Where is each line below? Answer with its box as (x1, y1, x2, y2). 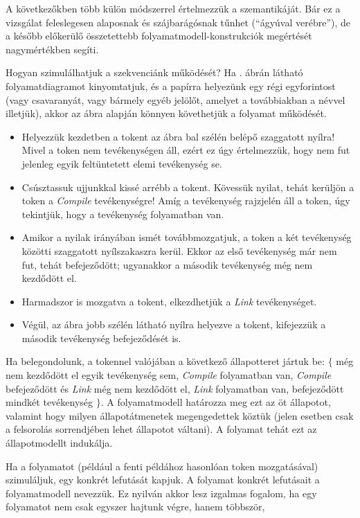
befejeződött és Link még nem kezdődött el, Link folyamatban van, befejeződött (6, 381, 344, 395)
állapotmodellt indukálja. (6, 436, 113, 450)
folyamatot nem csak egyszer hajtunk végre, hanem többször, (6, 499, 265, 514)
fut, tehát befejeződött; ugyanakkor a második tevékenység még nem (21, 257, 313, 271)
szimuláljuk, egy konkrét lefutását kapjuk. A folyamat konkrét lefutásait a (6, 472, 320, 487)
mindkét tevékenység (6, 395, 93, 409)
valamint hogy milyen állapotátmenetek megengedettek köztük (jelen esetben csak (6, 408, 354, 422)
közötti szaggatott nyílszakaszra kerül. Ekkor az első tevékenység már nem (21, 243, 337, 258)
